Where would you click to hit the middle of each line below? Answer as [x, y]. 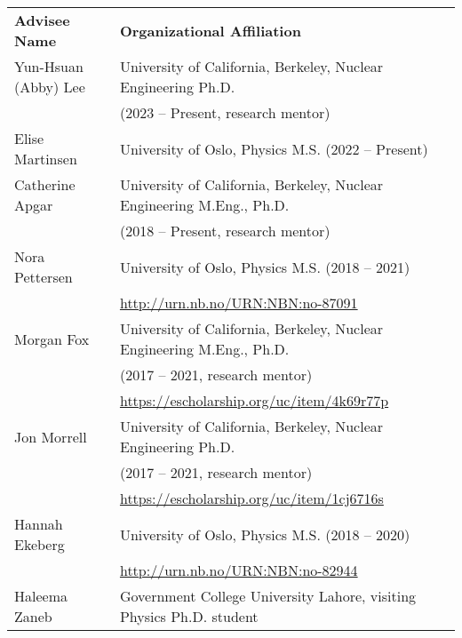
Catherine [45, 184]
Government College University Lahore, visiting [268, 596]
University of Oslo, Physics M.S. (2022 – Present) [274, 148]
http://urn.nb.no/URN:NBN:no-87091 [239, 303]
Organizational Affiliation [210, 30]
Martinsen [46, 159]
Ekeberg [40, 544]
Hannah [39, 524]
